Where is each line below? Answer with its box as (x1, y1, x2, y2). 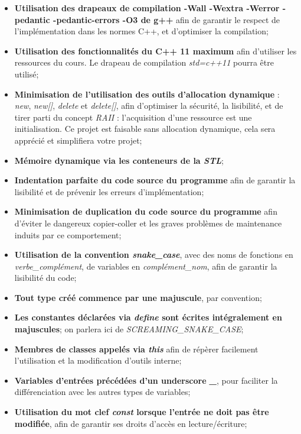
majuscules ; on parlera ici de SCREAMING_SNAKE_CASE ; (14, 323, 244, 335)
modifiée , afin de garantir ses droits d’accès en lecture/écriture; (14, 417, 247, 429)
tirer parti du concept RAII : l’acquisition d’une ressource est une (14, 111, 252, 123)
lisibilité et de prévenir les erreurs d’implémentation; (14, 185, 204, 197)
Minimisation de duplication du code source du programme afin (14, 205, 277, 218)
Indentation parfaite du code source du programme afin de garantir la (14, 174, 296, 186)
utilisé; (14, 67, 39, 80)
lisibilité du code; (14, 271, 77, 284)
